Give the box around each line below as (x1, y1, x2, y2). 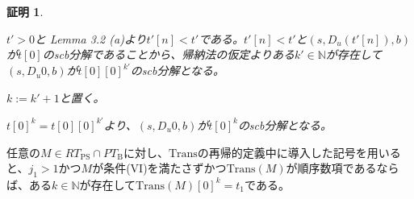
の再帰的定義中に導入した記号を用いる (197, 143, 401, 160)
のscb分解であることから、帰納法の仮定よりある (42, 46, 295, 63)
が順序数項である (286, 160, 377, 176)
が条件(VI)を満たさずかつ (92, 160, 227, 176)
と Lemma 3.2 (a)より (35, 30, 147, 47)
